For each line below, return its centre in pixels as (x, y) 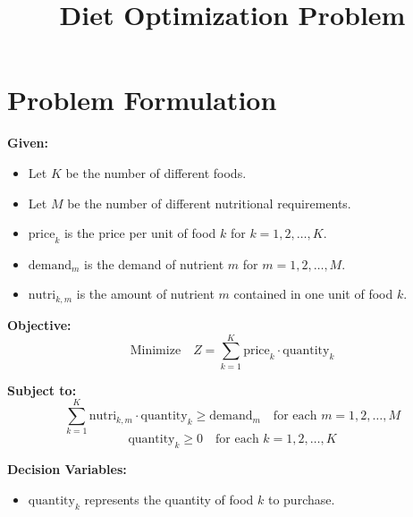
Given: (28, 143)
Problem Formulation (142, 100)
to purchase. (301, 499)
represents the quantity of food (169, 499)
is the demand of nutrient (154, 263)
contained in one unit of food (313, 294)
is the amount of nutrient (145, 294)
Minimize (156, 351)
